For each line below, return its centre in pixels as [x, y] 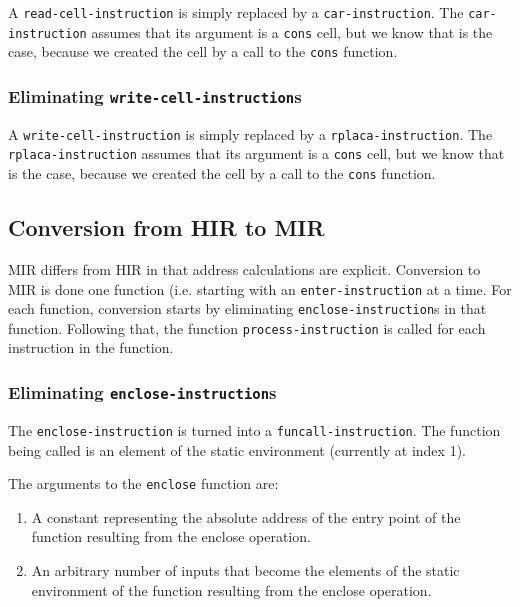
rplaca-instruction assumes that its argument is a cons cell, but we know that [256, 153]
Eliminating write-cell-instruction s [155, 95]
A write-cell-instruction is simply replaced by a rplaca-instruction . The [250, 133]
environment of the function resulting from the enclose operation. [231, 589]
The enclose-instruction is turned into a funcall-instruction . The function [254, 429]
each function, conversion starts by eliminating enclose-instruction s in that [247, 308]
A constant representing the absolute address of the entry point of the [246, 516]
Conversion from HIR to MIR [166, 227]
